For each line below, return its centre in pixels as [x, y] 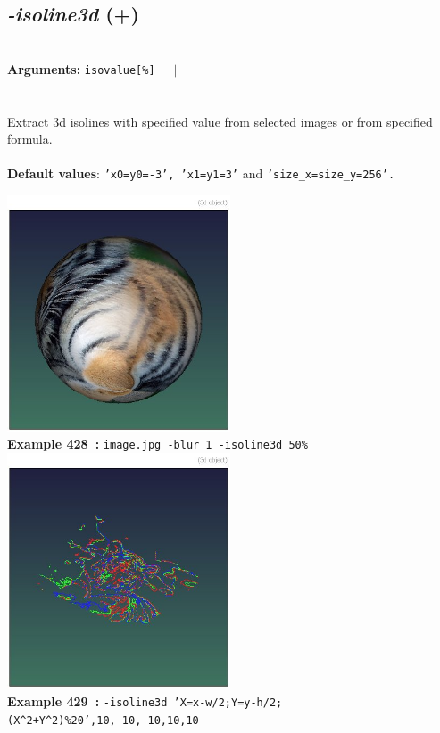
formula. [30, 139]
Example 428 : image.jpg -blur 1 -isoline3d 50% [158, 444]
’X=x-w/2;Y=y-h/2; [228, 703]
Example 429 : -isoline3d [87, 701]
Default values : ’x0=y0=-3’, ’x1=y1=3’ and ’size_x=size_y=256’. [201, 173]
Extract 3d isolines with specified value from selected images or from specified [220, 121]
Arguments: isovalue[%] [81, 68]
